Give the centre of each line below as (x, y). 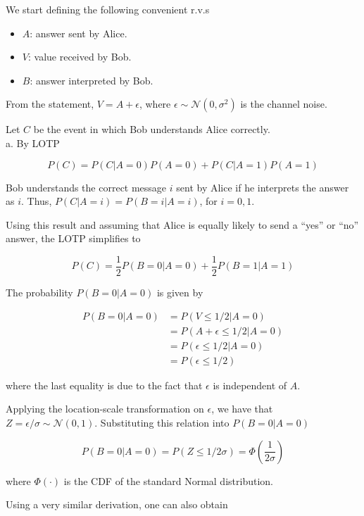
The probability (39, 292)
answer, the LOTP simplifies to (73, 238)
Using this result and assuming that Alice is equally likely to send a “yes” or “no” (182, 224)
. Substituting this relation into (162, 422)
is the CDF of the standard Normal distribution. (168, 480)
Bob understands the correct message (86, 187)
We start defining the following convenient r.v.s (108, 9)
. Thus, (37, 201)
